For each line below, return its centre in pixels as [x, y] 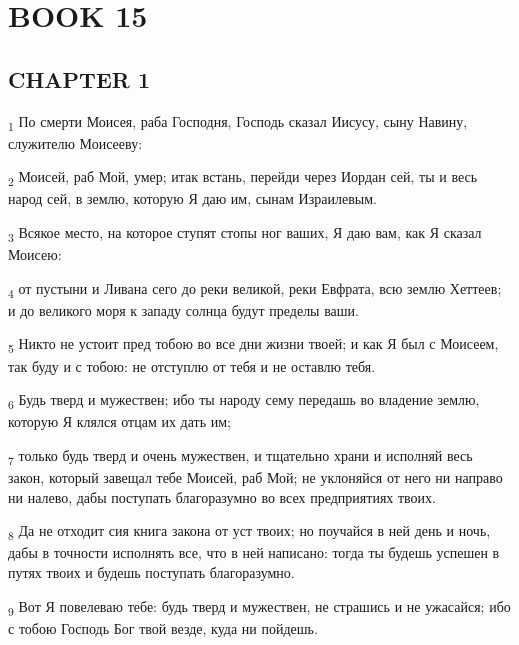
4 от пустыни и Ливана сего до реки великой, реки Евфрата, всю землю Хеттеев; [255, 289]
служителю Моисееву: [75, 142]
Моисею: [35, 254]
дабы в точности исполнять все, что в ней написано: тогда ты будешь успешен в [254, 552]
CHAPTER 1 [79, 78]
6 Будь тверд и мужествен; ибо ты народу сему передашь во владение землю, [244, 400]
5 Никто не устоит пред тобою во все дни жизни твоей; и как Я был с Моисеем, [253, 345]
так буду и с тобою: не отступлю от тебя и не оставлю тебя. [192, 365]
